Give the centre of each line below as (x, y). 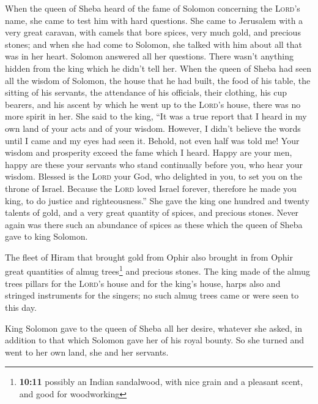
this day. (21, 307)
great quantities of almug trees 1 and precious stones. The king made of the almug (158, 270)
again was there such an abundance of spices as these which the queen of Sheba (154, 224)
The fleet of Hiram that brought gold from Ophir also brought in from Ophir (149, 257)
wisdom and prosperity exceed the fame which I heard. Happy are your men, (149, 152)
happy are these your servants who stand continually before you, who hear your (154, 164)
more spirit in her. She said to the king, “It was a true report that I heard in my (156, 116)
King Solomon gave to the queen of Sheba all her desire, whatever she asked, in (154, 328)
